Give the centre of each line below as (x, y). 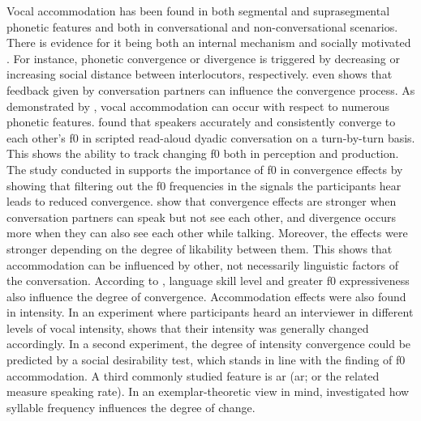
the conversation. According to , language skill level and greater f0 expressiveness (208, 281)
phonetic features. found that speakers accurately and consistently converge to (201, 122)
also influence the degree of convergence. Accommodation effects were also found (206, 296)
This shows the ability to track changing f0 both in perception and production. (203, 153)
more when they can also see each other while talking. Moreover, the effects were (207, 233)
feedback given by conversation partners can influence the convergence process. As (211, 89)
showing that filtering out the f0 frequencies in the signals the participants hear (204, 185)
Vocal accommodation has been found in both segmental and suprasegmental (198, 11)
